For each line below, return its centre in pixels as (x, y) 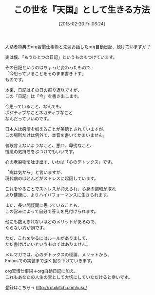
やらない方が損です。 (26, 228)
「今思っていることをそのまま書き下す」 (46, 73)
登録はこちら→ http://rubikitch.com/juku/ (46, 287)
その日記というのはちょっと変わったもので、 (50, 67)
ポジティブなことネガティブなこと (39, 112)
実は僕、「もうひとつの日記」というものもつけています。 (61, 57)
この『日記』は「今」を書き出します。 (43, 96)
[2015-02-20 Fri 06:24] (82, 24)
